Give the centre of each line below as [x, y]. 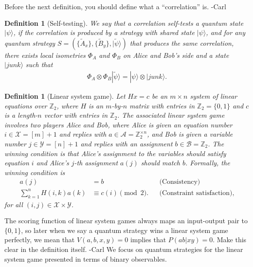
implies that [148, 240]
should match [160, 163]
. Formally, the [208, 163]
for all [14, 204]
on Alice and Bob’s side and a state [176, 55]
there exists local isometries [45, 55]
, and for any [226, 32]
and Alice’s [53, 163]
